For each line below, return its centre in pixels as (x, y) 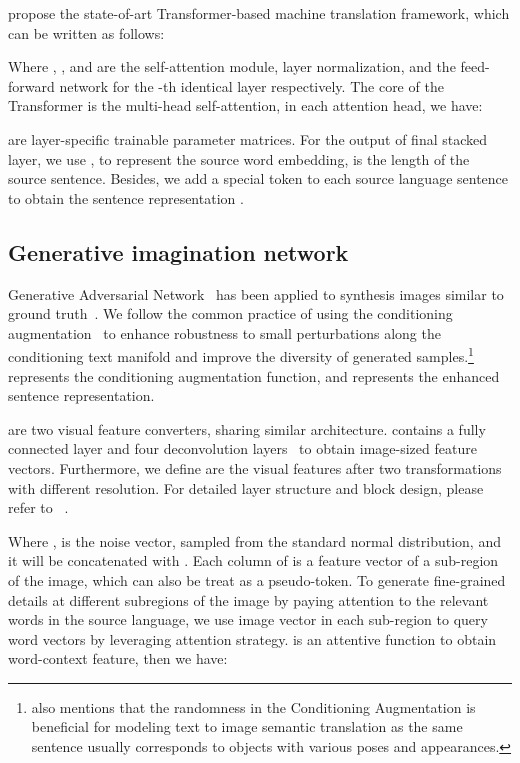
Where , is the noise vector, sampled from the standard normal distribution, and (254, 540)
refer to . (38, 507)
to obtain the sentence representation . (126, 197)
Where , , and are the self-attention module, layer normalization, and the (232, 66)
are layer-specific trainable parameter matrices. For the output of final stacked (248, 138)
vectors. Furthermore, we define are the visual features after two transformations (255, 467)
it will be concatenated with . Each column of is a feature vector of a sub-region (253, 560)
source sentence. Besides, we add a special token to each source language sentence (258, 178)
